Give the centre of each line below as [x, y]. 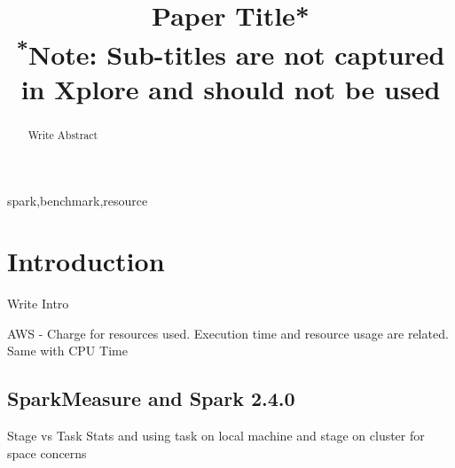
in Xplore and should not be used [231, 88]
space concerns [47, 452]
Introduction [86, 261]
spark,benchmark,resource [78, 200]
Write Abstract [63, 134]
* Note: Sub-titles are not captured [231, 52]
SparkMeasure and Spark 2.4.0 [151, 398]
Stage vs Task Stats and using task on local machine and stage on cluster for [216, 436]
